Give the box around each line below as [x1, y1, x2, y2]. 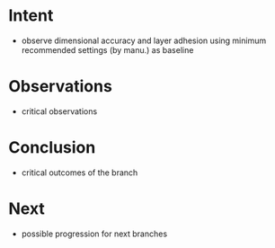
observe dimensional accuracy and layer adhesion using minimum [21, 35, 267, 46]
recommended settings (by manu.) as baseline [21, 44, 194, 55]
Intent [8, 5, 54, 26]
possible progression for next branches [21, 228, 168, 239]
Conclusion [8, 137, 96, 158]
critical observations [21, 105, 98, 117]
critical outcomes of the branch [21, 167, 138, 178]
